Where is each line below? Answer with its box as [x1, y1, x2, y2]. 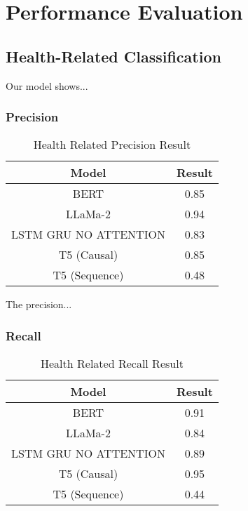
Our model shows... [6, 78, 88, 93]
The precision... [6, 297, 72, 312]
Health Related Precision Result [33, 136, 191, 153]
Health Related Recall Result [41, 355, 184, 372]
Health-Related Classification [6, 45, 221, 67]
